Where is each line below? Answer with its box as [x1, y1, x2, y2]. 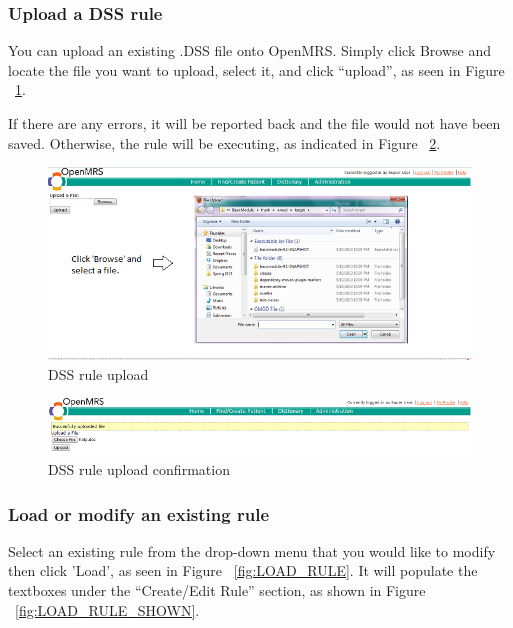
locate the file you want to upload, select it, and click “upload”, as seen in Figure [8, 59, 505, 80]
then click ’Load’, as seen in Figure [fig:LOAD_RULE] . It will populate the [8, 560, 478, 581]
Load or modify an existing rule [8, 501, 269, 526]
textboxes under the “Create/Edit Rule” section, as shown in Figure [8, 580, 426, 600]
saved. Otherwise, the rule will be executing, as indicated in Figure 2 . [8, 132, 441, 153]
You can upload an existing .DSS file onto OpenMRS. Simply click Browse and [8, 40, 492, 61]
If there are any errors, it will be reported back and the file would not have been [8, 113, 501, 133]
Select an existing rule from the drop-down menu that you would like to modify [8, 540, 496, 561]
